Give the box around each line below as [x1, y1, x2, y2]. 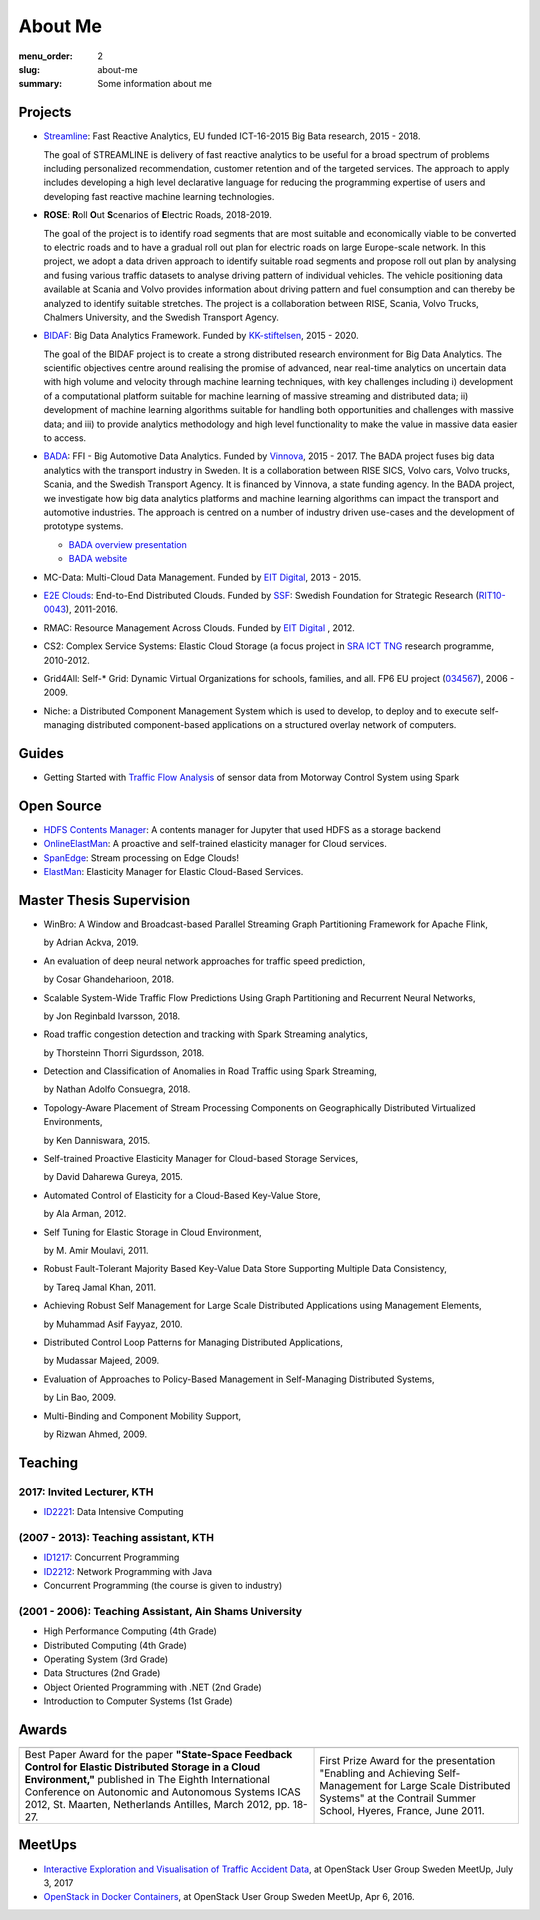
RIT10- [478, 589, 506, 601]
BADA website [68, 553, 128, 565]
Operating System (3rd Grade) [43, 1653, 169, 1665]
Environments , [43, 1116, 104, 1128]
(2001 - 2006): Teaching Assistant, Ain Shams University [18, 1604, 303, 1618]
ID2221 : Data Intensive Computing [43, 1506, 184, 1518]
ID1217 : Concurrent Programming [43, 1551, 180, 1564]
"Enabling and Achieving [319, 1766, 435, 1780]
